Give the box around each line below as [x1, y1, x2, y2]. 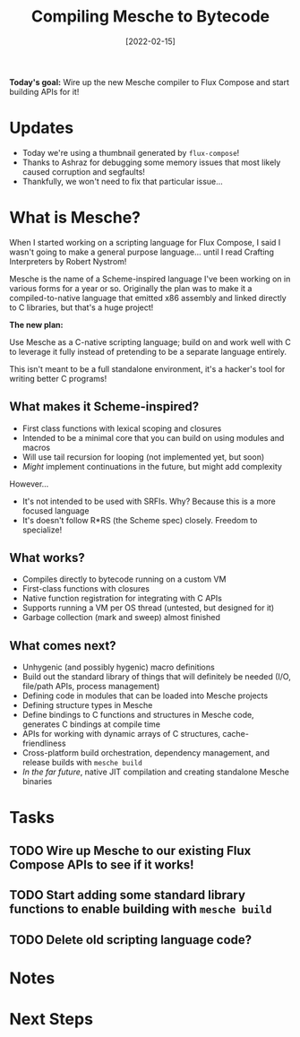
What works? [9, 550, 85, 566]
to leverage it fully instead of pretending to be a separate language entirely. [9, 346, 287, 357]
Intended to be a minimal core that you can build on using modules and [21, 432, 285, 443]
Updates [9, 118, 74, 138]
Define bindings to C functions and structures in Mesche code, [21, 710, 254, 721]
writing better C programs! [9, 373, 107, 384]
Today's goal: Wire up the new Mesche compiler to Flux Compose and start [9, 76, 289, 87]
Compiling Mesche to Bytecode [30, 6, 270, 27]
